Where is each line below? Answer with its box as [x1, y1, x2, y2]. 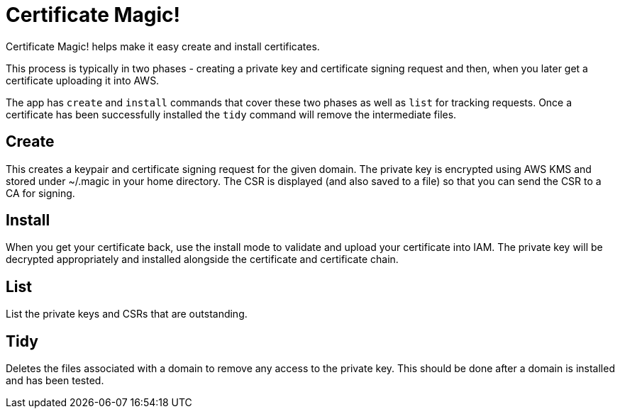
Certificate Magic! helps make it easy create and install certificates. [6, 40, 320, 52]
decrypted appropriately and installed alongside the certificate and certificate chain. [6, 253, 399, 266]
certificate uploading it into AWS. [6, 74, 160, 86]
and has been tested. [6, 374, 104, 387]
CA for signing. [6, 186, 75, 199]
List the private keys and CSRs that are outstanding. [6, 308, 248, 320]
